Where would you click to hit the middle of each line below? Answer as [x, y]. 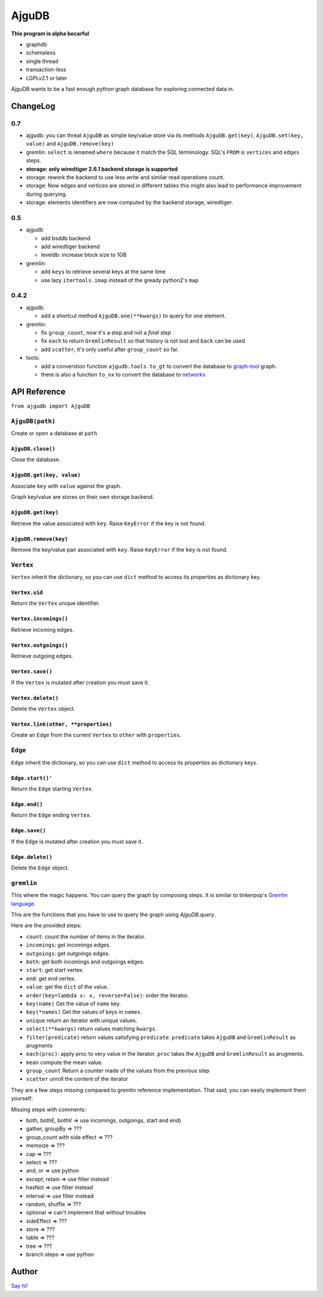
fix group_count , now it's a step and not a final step [106, 332]
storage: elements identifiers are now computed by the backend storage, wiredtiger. [129, 202]
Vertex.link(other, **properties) [62, 724]
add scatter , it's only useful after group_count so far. [110, 349]
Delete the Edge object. [40, 868]
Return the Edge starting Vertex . [52, 789]
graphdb [36, 44]
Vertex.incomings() [39, 619]
